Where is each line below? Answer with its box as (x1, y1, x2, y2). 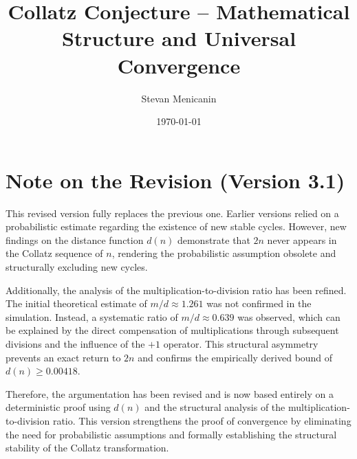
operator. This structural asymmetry (163, 336, 318, 350)
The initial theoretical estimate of (6, 296, 147, 311)
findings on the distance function (6, 232, 144, 247)
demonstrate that (177, 232, 250, 247)
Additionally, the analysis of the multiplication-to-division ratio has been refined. (6, 282, 347, 297)
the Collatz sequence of (6, 246, 103, 260)
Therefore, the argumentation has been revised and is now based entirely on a (6, 386, 334, 401)
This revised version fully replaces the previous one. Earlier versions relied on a (6, 205, 339, 220)
